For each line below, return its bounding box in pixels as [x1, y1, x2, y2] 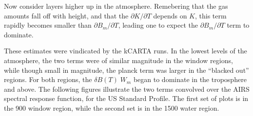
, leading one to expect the [118, 20, 198, 30]
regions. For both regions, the [4, 74, 92, 84]
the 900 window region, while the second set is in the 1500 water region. [4, 102, 219, 113]
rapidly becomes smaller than [4, 20, 92, 30]
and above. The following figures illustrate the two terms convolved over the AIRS [4, 83, 250, 94]
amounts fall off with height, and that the [4, 10, 129, 20]
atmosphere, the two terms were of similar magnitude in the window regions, [4, 55, 233, 65]
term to [227, 20, 250, 30]
